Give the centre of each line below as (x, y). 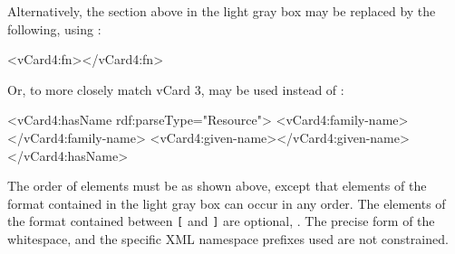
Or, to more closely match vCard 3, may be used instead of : (176, 89)
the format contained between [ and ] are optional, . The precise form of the (221, 221)
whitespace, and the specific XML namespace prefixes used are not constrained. (228, 239)
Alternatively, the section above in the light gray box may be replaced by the (222, 11)
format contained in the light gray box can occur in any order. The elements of (227, 203)
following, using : (54, 28)
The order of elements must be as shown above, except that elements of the (217, 186)
